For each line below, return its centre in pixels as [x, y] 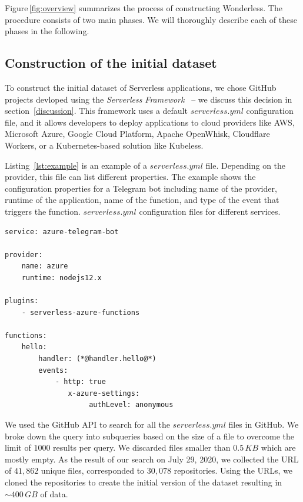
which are [278, 447]
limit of [18, 447]
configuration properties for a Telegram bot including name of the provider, [141, 188]
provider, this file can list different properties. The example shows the [130, 177]
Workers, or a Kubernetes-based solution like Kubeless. [104, 145]
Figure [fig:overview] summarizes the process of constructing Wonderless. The [144, 8]
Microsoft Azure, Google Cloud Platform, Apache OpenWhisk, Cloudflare [137, 134]
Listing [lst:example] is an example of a [76, 165]
